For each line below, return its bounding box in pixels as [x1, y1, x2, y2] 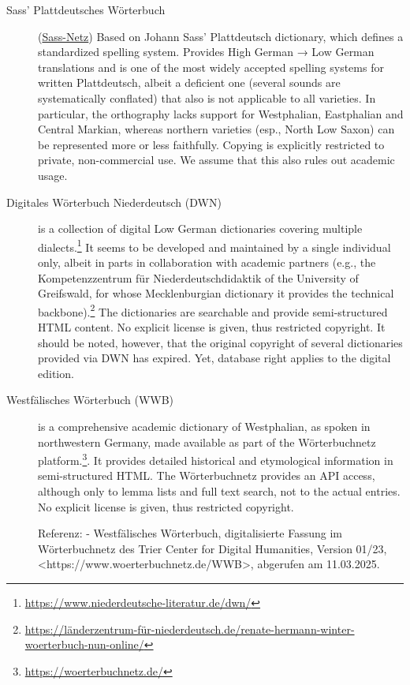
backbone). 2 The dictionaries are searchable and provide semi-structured [38, 301, 388, 320]
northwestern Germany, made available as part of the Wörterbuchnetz [38, 433, 376, 450]
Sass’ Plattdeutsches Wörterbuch [6, 2, 166, 17]
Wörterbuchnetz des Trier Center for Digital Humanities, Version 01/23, [38, 540, 387, 556]
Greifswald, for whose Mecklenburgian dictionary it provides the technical [38, 285, 394, 301]
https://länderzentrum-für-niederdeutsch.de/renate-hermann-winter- [24, 620, 355, 637]
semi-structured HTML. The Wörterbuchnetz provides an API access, [38, 467, 375, 484]
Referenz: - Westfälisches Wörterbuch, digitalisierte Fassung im [38, 525, 342, 541]
